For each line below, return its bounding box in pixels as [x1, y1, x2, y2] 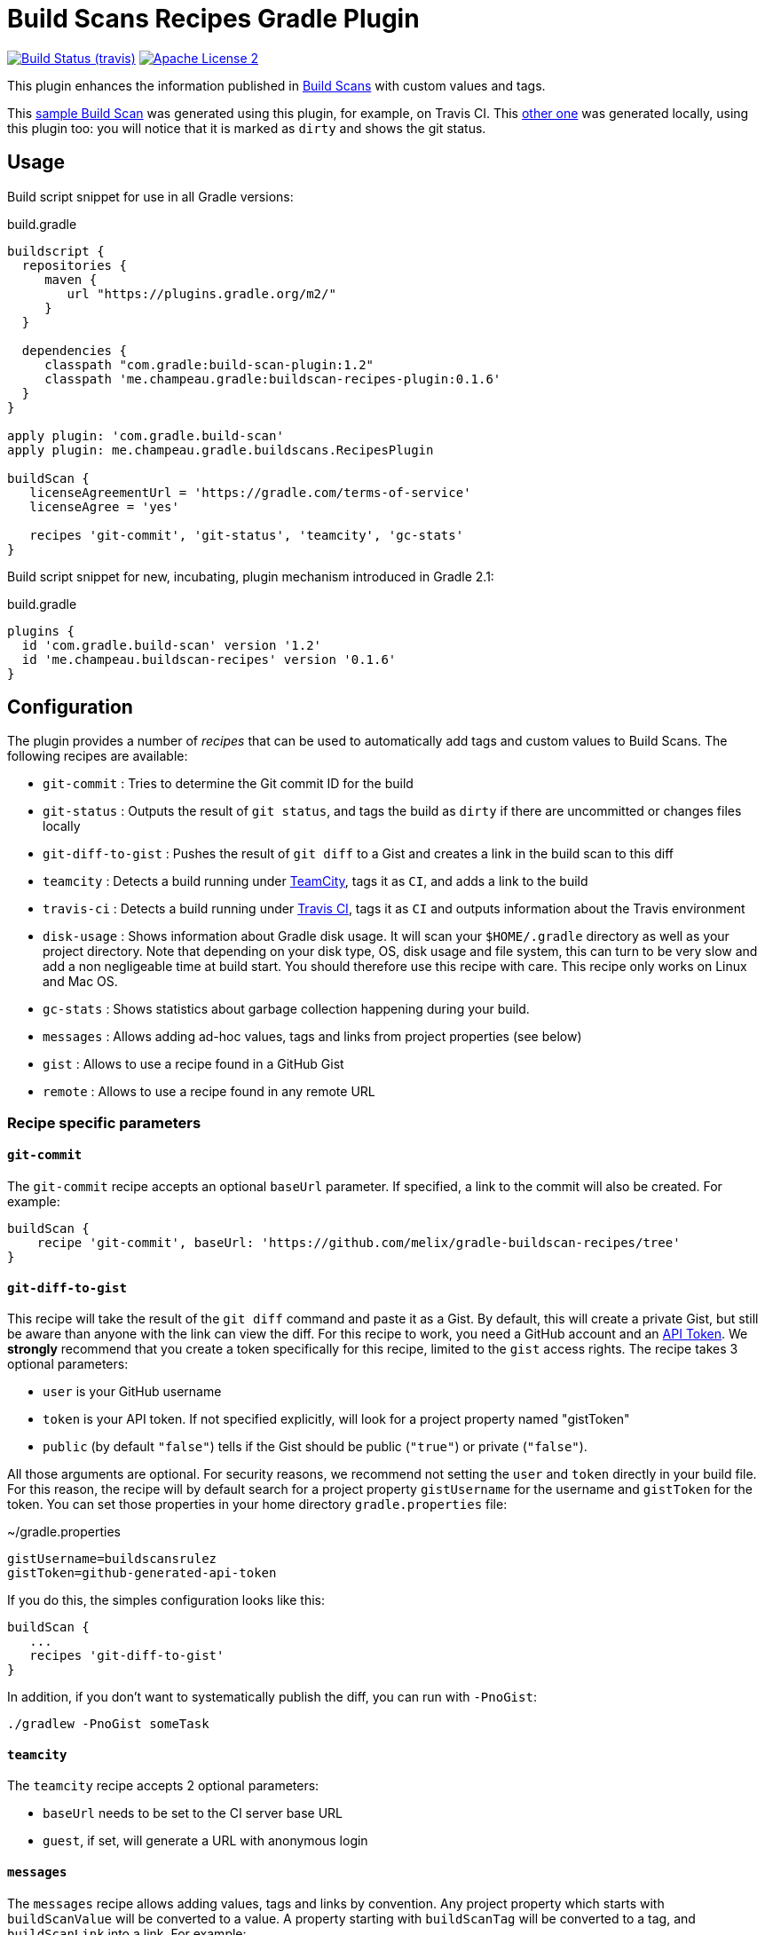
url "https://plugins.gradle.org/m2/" [67, 286, 336, 301]
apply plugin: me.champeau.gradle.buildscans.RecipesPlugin [7, 442, 434, 457]
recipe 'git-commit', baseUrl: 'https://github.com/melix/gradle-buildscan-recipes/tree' [36, 1236, 681, 1251]
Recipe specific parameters [7, 1113, 201, 1132]
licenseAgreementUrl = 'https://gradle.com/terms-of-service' [29, 485, 471, 500]
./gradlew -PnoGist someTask [7, 1717, 209, 1732]
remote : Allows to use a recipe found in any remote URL [43, 1084, 375, 1100]
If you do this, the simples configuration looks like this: [7, 1592, 325, 1608]
